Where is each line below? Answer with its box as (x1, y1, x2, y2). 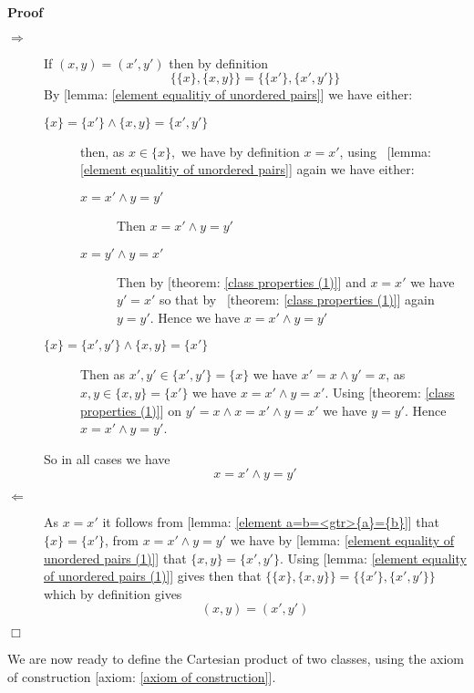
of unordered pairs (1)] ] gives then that (44, 566, 262, 585)
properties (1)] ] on (80, 400, 182, 419)
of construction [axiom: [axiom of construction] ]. (7, 667, 276, 686)
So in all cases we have (44, 449, 170, 468)
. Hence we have (149, 307, 241, 326)
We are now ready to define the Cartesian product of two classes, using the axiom (7, 649, 465, 668)
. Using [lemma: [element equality (279, 548, 467, 567)
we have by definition (180, 141, 300, 160)
